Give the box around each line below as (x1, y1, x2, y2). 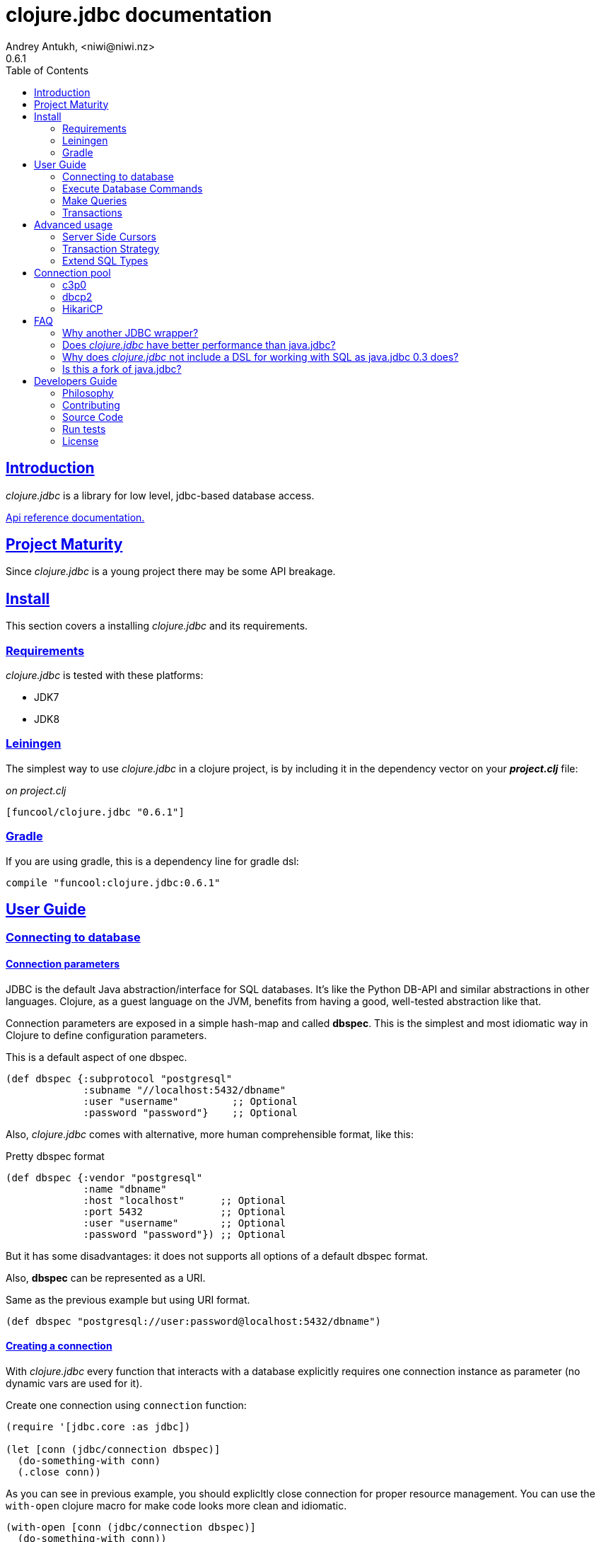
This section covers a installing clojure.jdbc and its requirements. (6, 620, 308, 632)
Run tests (62, 422, 106, 435)
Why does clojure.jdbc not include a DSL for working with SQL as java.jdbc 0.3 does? (62, 350, 459, 363)
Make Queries (62, 194, 127, 207)
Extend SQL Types (62, 254, 148, 267)
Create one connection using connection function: (6, 1398, 247, 1411)
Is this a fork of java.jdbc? (62, 362, 182, 375)
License (62, 434, 99, 447)
